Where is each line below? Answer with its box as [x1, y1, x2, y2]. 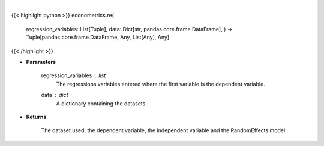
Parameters [26, 58, 56, 65]
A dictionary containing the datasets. [56, 99, 147, 107]
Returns [26, 113, 47, 120]
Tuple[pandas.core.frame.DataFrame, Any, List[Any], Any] [26, 34, 170, 41]
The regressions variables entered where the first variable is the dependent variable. [56, 80, 265, 87]
